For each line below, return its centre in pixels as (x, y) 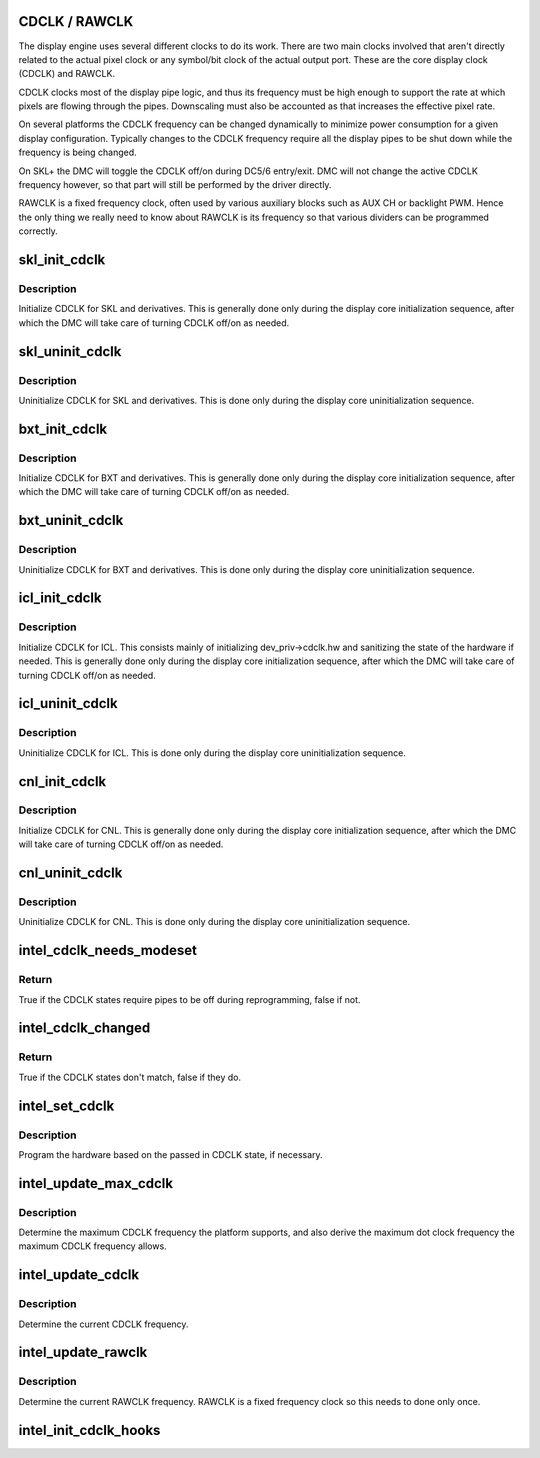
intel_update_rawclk (83, 1352)
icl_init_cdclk (60, 598)
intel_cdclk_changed (84, 1028)
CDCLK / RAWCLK (76, 21)
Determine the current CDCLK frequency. (103, 1324)
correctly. (38, 231)
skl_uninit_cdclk (70, 351)
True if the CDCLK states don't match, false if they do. (130, 1077)
